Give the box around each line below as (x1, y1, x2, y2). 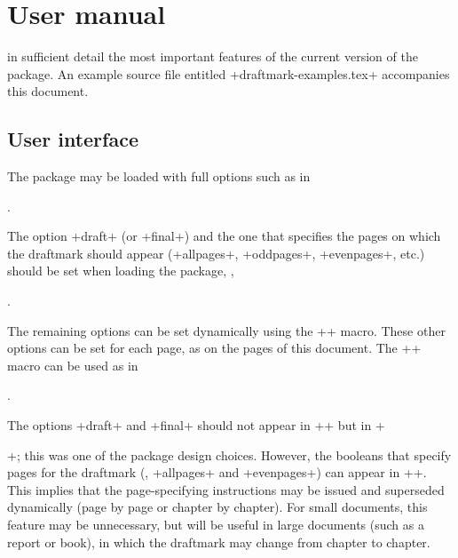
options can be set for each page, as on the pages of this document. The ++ (7, 339, 422, 357)
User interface (7, 125, 138, 153)
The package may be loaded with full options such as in (7, 167, 311, 186)
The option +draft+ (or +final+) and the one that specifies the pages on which (7, 227, 441, 245)
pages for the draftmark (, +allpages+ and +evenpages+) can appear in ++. (7, 463, 427, 482)
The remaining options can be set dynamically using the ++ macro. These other (7, 321, 446, 339)
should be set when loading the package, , (7, 261, 234, 280)
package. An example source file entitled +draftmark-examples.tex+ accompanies (7, 64, 450, 83)
